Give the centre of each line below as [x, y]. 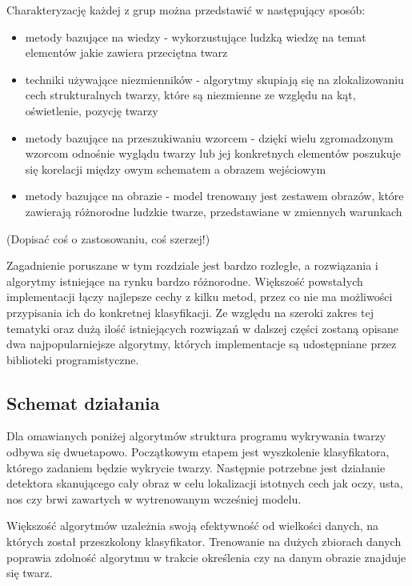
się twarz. [30, 573]
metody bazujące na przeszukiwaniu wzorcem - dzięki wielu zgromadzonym [209, 137]
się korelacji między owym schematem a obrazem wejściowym [176, 169]
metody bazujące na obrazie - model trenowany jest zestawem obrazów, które [214, 196]
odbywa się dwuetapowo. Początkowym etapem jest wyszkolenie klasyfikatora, [198, 452]
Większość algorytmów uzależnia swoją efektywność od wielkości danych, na [193, 526]
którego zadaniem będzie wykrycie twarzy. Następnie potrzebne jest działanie [196, 467]
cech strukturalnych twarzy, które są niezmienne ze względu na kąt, [190, 95]
